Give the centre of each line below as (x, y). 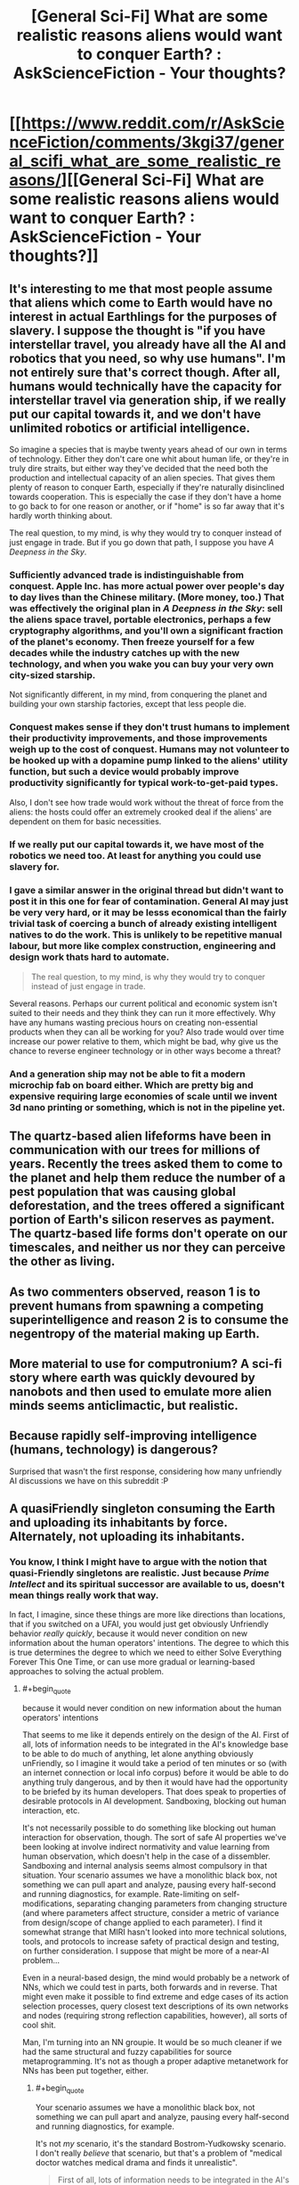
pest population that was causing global (122, 1192)
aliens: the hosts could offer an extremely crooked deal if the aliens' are (141, 812)
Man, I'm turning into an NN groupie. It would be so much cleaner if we (152, 2042)
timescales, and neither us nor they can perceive (148, 1248)
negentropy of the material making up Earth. (135, 1334)
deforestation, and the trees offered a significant (147, 1206)
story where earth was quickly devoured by (132, 1377)
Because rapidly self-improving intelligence (133, 1436)
